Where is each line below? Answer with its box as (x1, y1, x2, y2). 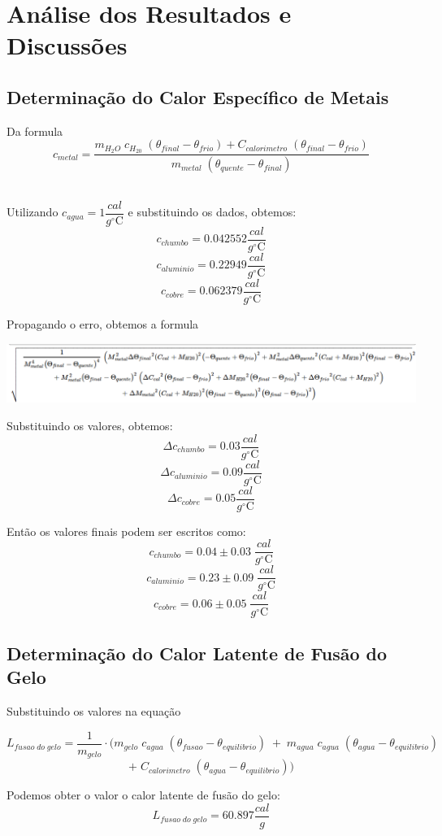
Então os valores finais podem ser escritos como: (6, 522, 246, 539)
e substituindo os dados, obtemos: (128, 203, 297, 220)
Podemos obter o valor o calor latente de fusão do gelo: (6, 786, 280, 803)
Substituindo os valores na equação (6, 703, 181, 720)
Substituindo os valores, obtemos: (6, 416, 173, 433)
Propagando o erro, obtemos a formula (6, 315, 199, 332)
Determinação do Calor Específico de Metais (6, 84, 389, 109)
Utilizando (6, 203, 58, 220)
